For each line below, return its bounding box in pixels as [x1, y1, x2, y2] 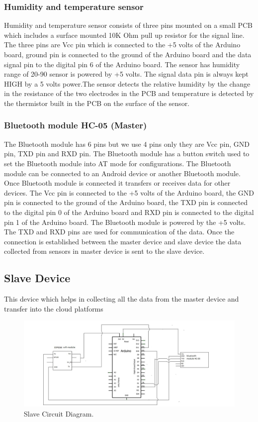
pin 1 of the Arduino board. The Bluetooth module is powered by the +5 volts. [4, 216, 246, 227]
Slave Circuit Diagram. [24, 408, 94, 419]
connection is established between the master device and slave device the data [4, 236, 242, 246]
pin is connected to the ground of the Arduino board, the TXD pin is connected [4, 197, 248, 208]
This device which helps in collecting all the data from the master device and [4, 294, 239, 304]
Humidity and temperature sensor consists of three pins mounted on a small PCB [4, 20, 253, 30]
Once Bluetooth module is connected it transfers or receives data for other [4, 178, 231, 188]
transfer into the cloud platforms [4, 303, 103, 314]
